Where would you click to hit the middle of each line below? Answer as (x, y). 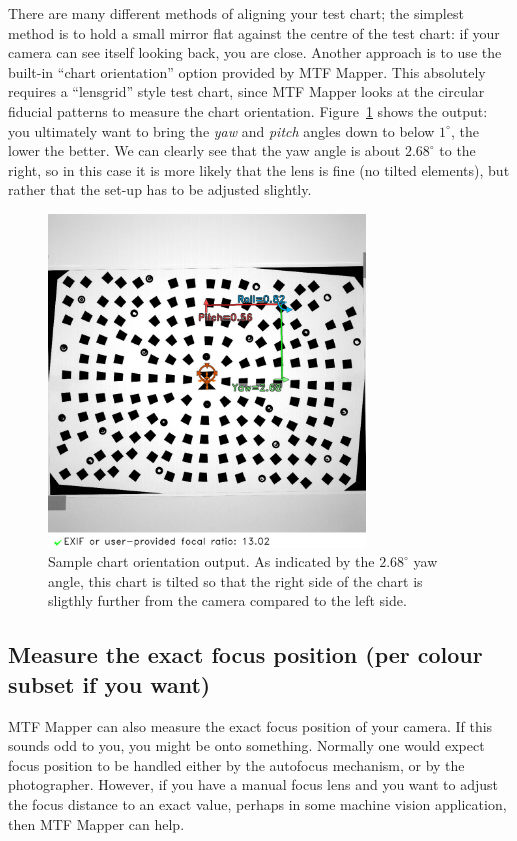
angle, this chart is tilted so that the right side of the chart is (235, 580)
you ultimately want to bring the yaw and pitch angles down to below (221, 130)
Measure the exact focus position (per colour (245, 654)
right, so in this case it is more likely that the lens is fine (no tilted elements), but (259, 169)
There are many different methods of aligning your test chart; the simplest (236, 13)
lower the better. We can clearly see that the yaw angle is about (204, 150)
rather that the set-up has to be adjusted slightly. (160, 189)
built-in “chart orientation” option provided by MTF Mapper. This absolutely (247, 71)
